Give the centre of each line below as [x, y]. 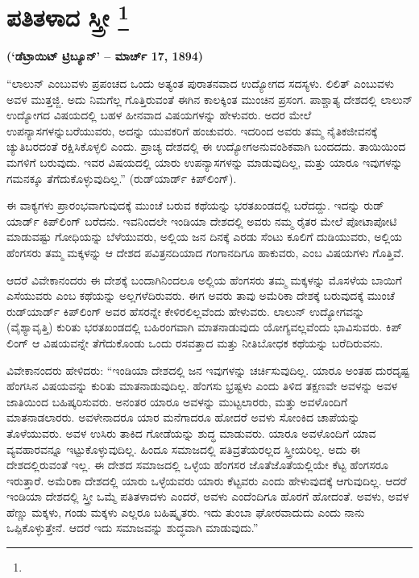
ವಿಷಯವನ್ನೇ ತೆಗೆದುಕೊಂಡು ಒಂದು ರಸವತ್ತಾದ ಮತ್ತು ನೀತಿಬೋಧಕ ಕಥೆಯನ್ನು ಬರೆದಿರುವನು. [213, 342]
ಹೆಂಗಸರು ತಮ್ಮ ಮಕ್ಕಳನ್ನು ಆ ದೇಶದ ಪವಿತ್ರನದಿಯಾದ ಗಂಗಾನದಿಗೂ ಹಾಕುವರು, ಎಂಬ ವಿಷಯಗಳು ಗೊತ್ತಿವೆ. [205, 252]
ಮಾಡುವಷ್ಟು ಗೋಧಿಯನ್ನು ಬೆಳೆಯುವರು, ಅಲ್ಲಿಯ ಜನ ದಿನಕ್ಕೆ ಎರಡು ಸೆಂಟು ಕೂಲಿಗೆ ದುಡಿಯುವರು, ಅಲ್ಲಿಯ [205, 237]
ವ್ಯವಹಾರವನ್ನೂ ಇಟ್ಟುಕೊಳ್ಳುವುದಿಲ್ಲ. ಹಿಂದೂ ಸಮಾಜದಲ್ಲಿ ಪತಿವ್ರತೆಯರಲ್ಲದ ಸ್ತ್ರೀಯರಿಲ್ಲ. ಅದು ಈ [183, 449]
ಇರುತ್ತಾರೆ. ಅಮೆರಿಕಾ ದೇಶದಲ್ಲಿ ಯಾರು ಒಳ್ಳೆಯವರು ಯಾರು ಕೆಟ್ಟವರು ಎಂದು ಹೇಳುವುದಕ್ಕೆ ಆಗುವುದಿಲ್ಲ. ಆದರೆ [207, 480]
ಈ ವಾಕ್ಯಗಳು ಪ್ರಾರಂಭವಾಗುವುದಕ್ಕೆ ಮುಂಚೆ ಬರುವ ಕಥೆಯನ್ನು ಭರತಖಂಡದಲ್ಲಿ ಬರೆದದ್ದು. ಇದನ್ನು [183, 205]
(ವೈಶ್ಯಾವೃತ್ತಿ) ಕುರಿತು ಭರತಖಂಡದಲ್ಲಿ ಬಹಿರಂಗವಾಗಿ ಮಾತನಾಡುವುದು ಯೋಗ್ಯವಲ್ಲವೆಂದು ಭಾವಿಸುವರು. [195, 327]
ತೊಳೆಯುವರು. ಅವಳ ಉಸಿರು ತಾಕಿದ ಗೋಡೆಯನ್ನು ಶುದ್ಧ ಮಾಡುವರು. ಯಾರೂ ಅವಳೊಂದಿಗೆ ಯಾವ [191, 432]
